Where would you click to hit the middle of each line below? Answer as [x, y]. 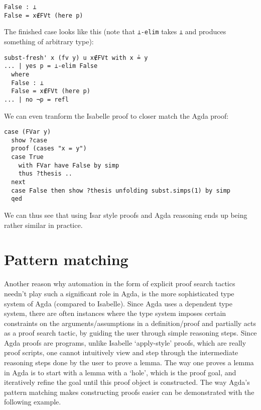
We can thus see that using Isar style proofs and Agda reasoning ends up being [126, 215]
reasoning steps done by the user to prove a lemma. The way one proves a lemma [129, 362]
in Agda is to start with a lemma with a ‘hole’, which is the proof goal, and [120, 372]
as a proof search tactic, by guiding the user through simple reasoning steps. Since [130, 333]
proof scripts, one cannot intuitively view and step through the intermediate [121, 352]
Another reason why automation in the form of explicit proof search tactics [120, 283]
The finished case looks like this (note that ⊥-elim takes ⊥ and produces [115, 31]
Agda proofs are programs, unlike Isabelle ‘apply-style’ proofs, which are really [125, 342]
